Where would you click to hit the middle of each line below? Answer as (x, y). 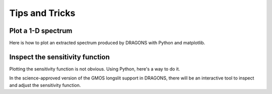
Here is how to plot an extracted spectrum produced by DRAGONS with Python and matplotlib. (107, 43)
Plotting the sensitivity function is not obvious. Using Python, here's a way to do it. (95, 69)
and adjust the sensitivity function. (45, 85)
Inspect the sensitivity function (60, 57)
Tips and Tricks (42, 13)
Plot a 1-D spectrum (41, 31)
